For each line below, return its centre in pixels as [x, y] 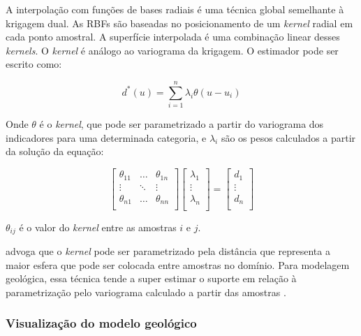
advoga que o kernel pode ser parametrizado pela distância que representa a [168, 251]
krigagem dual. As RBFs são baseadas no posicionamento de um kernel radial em [179, 23]
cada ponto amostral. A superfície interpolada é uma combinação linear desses [173, 37]
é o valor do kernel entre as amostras [98, 227]
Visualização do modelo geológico [101, 323]
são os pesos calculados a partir [288, 137]
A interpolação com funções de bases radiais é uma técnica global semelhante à [175, 9]
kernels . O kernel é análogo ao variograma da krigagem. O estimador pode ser [172, 50]
